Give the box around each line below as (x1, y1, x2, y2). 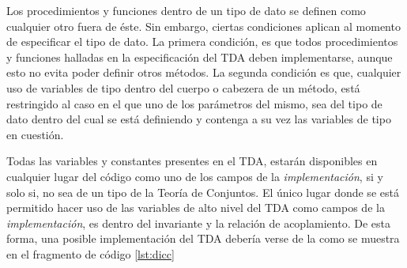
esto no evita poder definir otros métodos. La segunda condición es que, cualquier (6, 64, 401, 81)
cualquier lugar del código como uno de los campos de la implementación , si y (6, 168, 383, 184)
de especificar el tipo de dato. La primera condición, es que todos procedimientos (6, 33, 398, 50)
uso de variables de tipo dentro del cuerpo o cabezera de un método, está (6, 79, 360, 96)
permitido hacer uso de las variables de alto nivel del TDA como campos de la (6, 199, 385, 216)
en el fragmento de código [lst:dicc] (6, 245, 175, 262)
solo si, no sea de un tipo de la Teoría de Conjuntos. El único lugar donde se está (6, 183, 399, 200)
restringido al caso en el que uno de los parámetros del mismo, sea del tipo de (6, 95, 383, 111)
